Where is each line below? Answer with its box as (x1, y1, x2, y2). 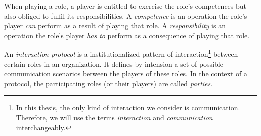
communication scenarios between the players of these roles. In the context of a (4, 68, 247, 79)
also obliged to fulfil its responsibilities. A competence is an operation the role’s (4, 10, 247, 21)
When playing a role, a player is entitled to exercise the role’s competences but (4, 1, 247, 11)
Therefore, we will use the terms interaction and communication (16, 112, 213, 122)
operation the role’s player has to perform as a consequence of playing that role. (4, 30, 250, 40)
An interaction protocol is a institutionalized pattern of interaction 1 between (4, 47, 238, 59)
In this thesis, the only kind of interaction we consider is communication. (16, 102, 240, 113)
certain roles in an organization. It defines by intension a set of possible (4, 58, 223, 69)
